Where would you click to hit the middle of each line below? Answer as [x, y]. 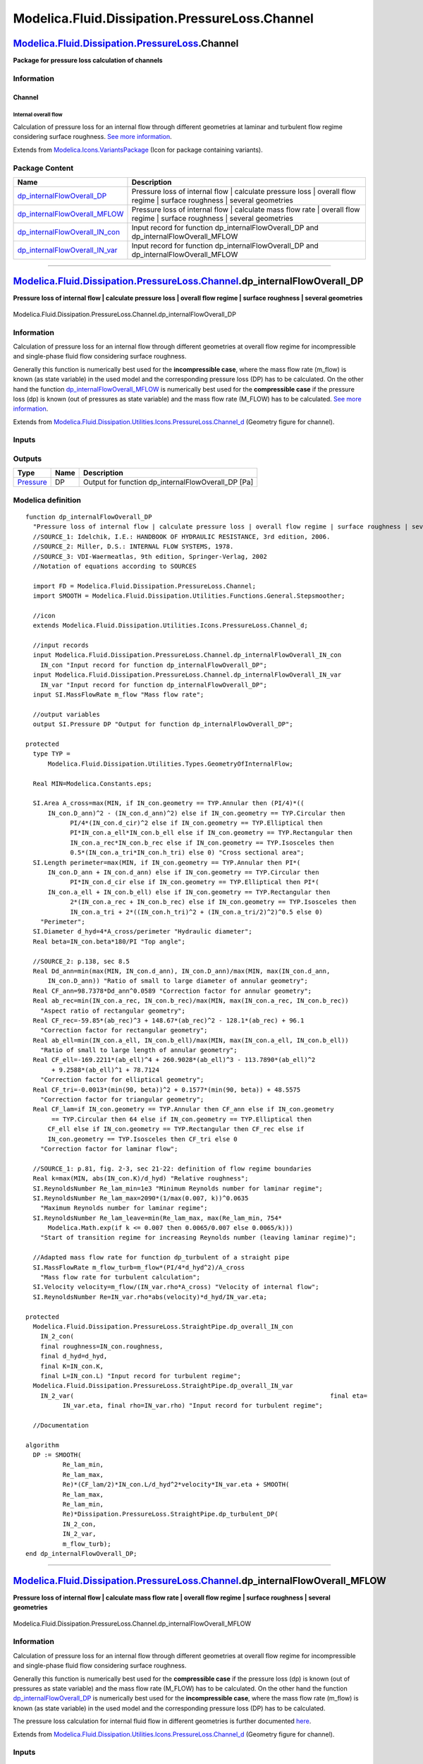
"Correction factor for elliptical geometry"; [122, 1080]
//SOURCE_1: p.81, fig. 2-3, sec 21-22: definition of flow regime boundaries [172, 1168]
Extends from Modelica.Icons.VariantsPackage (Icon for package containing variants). [138, 150]
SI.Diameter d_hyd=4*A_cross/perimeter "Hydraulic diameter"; [143, 932]
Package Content [43, 168]
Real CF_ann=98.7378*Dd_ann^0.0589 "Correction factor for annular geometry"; [172, 991]
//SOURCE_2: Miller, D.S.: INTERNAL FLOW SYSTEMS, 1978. [133, 546]
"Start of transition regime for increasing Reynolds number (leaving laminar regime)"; [198, 1238]
